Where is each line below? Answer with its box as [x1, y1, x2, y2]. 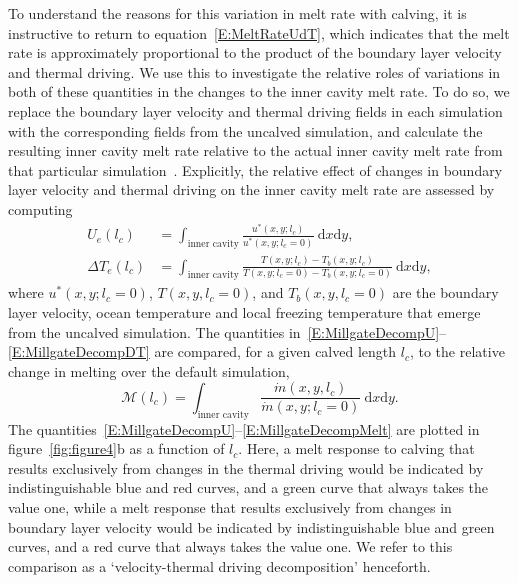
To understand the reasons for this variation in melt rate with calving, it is [8, 3, 467, 23]
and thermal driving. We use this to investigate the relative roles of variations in [8, 61, 501, 82]
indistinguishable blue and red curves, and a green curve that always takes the [8, 477, 489, 498]
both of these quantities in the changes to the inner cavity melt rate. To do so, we [8, 81, 510, 102]
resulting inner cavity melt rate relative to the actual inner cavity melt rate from [8, 140, 503, 161]
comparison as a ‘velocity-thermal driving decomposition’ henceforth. [8, 555, 431, 576]
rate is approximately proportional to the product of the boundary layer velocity [8, 42, 502, 63]
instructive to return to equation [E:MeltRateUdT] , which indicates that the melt [8, 22, 510, 43]
